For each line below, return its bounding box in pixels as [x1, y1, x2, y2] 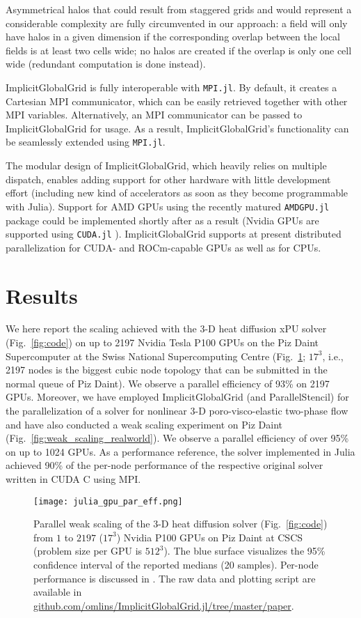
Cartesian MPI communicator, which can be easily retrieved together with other [6, 93, 348, 108]
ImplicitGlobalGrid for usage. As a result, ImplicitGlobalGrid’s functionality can [6, 121, 349, 135]
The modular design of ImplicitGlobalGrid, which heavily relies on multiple [6, 158, 327, 173]
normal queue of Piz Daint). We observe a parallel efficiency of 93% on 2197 [6, 376, 330, 390]
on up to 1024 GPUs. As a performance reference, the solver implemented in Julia [6, 444, 355, 458]
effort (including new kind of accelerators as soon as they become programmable [6, 185, 348, 200]
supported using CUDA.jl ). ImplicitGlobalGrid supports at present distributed [6, 226, 342, 241]
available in [33, 585, 82, 599]
